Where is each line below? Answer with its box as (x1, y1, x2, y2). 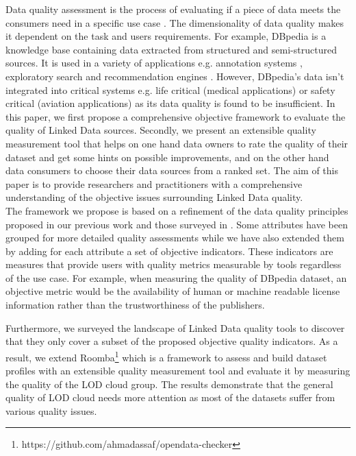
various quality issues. (5, 403, 97, 418)
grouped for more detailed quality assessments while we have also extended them (5, 230, 344, 245)
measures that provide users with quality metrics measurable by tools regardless (5, 257, 342, 272)
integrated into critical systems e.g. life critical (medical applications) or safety (5, 82, 335, 97)
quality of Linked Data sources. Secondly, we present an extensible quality (5, 123, 316, 137)
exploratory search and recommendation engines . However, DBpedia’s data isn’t (5, 69, 344, 83)
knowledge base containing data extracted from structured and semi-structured (5, 42, 337, 56)
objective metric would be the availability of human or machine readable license (5, 284, 340, 298)
